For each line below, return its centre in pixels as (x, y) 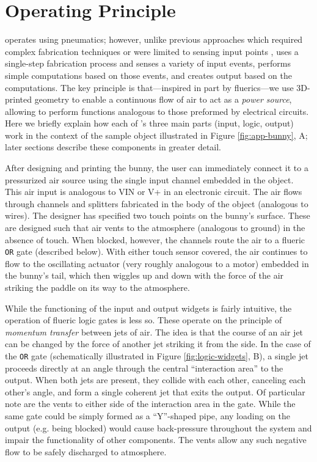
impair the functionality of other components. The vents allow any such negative (156, 440)
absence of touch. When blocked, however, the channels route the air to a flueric (155, 239)
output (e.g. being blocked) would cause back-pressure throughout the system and (158, 427)
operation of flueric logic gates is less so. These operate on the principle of (144, 320)
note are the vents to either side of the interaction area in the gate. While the (150, 404)
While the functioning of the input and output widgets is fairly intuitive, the (148, 308)
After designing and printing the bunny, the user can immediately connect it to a (157, 168)
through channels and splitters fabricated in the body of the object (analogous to (157, 203)
